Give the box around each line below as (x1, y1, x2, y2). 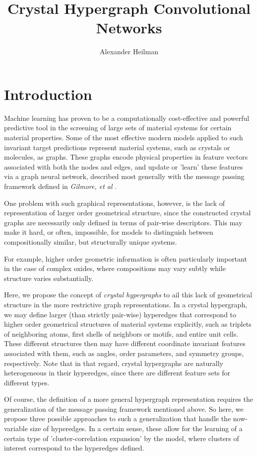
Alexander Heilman (100, 46, 158, 57)
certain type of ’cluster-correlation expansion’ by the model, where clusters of (4, 433, 239, 443)
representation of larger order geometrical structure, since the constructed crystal (4, 207, 251, 218)
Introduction (4, 84, 92, 104)
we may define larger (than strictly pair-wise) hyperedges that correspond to (4, 309, 237, 319)
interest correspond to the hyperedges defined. (4, 443, 144, 453)
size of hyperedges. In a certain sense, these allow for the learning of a (30, 423, 243, 434)
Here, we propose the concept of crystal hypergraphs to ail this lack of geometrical (4, 289, 253, 300)
